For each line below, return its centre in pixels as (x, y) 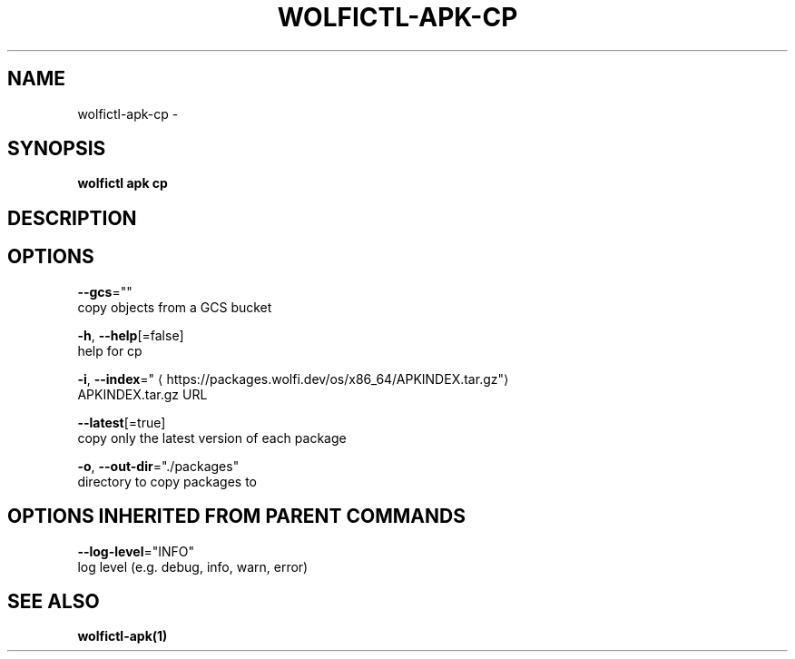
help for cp (110, 350)
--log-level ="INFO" (136, 551)
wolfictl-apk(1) (123, 636)
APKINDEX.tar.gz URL (142, 394)
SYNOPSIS (57, 149)
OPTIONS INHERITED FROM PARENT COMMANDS (236, 516)
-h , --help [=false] (131, 335)
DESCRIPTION (72, 218)
